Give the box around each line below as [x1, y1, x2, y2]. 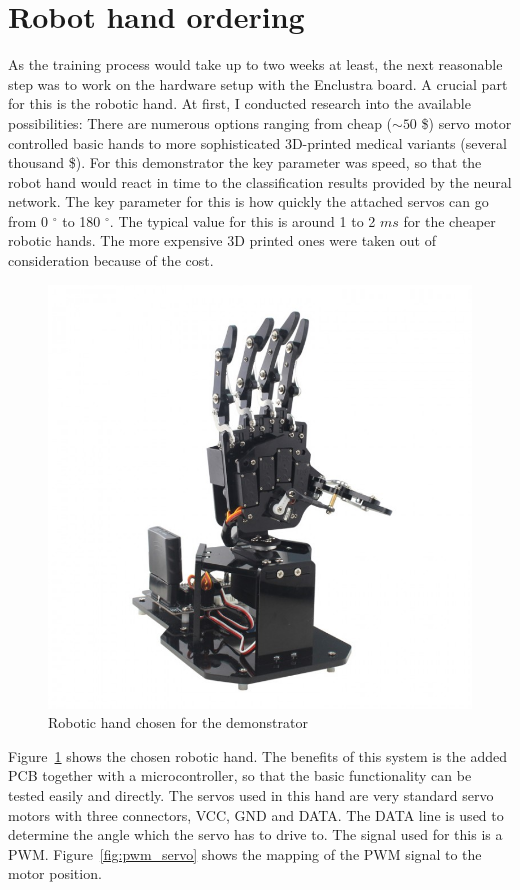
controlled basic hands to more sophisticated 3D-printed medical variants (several [8, 132, 507, 153]
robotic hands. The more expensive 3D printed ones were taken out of [8, 230, 436, 251]
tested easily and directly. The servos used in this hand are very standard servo [8, 785, 494, 806]
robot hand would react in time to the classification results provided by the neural [8, 171, 512, 192]
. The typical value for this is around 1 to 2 [109, 210, 376, 231]
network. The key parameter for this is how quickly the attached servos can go [8, 191, 489, 212]
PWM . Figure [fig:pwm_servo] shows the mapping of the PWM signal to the [8, 843, 482, 864]
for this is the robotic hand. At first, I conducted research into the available [8, 93, 471, 114]
